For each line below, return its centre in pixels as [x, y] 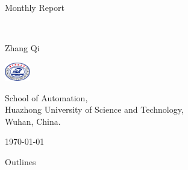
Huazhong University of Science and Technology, [94, 109]
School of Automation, [46, 97]
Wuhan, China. [33, 121]
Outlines [20, 161]
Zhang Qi [22, 48]
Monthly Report [35, 7]
